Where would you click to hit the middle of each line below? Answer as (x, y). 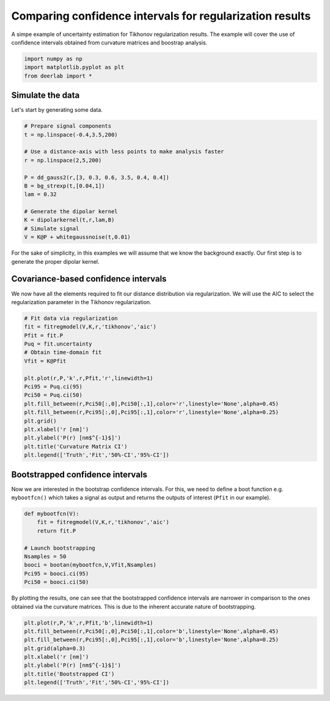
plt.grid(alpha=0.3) (55, 648)
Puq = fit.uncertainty (58, 344)
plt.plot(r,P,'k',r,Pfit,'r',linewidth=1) (89, 378)
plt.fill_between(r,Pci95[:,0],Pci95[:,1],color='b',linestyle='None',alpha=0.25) (152, 640)
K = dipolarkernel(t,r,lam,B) (69, 220)
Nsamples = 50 (45, 557)
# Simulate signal (52, 228)
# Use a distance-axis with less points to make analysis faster (124, 152)
